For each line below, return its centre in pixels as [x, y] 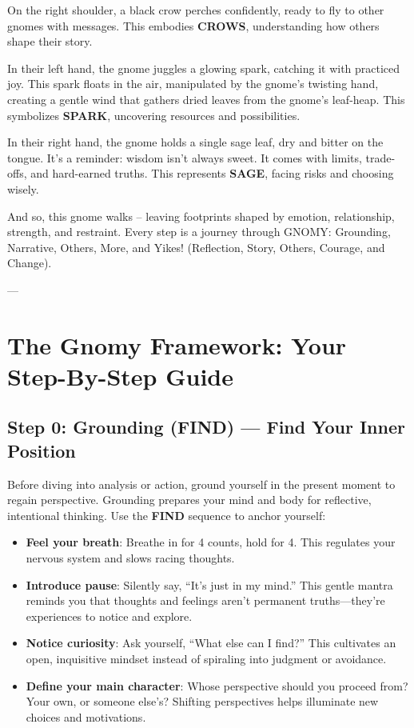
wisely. [23, 188]
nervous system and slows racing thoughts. [130, 558]
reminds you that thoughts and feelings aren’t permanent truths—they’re [205, 600]
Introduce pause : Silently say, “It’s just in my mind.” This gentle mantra [209, 584]
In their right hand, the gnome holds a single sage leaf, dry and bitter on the [195, 142]
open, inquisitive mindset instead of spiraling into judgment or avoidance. [206, 658]
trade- [380, 157]
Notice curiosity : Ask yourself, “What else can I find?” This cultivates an [211, 643]
